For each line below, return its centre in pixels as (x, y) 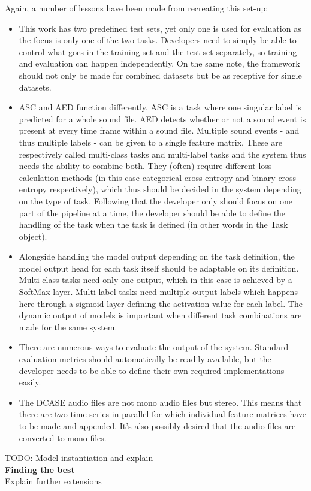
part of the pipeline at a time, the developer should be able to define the (152, 213)
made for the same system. (68, 326)
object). (33, 236)
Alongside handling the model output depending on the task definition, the (157, 256)
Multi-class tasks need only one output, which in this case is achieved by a (155, 280)
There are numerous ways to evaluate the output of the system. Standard (154, 347)
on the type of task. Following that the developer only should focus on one (156, 201)
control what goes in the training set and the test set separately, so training (158, 51)
